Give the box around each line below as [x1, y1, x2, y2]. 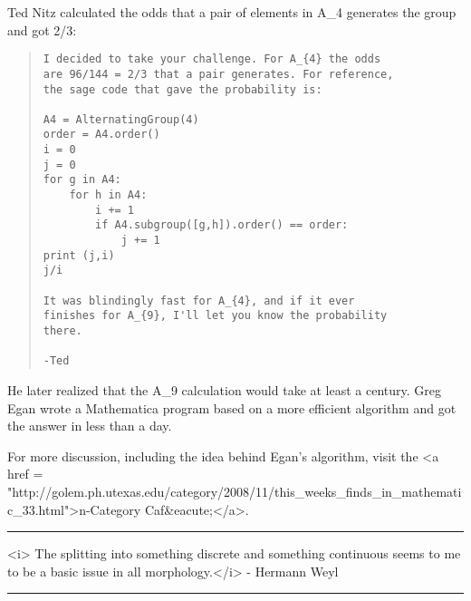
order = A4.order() [43, 128, 160, 141]
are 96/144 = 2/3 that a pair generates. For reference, [43, 67, 394, 81]
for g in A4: [43, 173, 121, 187]
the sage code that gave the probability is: [43, 82, 322, 96]
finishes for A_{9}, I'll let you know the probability [43, 309, 388, 323]
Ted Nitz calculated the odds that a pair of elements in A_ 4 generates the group [7, 3, 457, 21]
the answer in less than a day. [7, 416, 172, 435]
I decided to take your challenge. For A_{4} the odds [43, 53, 381, 66]
